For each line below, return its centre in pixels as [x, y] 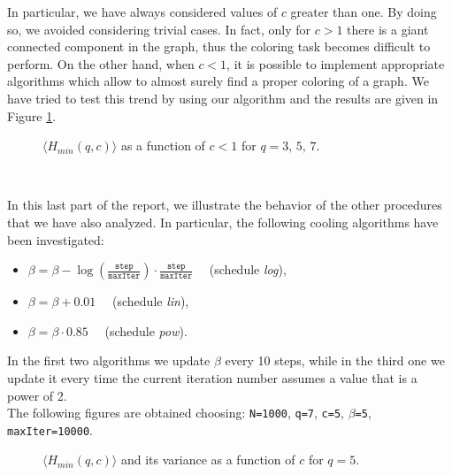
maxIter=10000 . [50, 429]
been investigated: [56, 239]
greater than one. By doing [364, 11]
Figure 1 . [32, 115]
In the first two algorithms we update [109, 360]
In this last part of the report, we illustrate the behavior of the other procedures [225, 205]
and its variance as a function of [208, 460]
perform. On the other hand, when [101, 63]
